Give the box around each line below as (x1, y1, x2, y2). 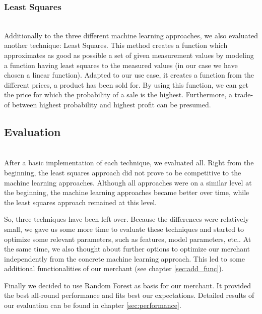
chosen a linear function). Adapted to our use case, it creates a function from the (4, 70, 254, 80)
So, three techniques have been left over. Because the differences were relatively (4, 214, 249, 224)
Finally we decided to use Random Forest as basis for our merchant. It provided (4, 280, 251, 290)
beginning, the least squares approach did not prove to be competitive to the (4, 167, 241, 177)
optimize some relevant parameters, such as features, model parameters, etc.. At (4, 233, 251, 244)
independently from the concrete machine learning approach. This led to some (4, 253, 245, 264)
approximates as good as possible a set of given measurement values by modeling (4, 50, 254, 60)
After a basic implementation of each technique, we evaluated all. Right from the (4, 157, 254, 168)
